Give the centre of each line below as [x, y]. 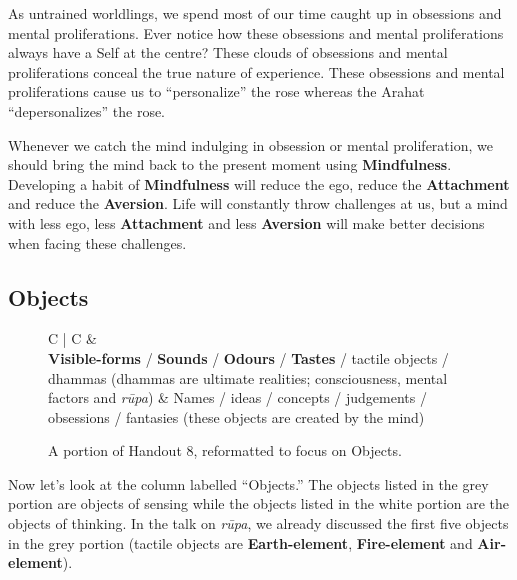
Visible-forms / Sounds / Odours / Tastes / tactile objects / [248, 357]
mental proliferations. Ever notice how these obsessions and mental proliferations [256, 32]
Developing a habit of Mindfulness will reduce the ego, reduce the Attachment [259, 183]
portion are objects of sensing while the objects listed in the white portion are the [259, 503]
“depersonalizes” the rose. [87, 110]
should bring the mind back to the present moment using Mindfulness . [230, 164]
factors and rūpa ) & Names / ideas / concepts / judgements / [237, 397]
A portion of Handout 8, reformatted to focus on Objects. [225, 450]
